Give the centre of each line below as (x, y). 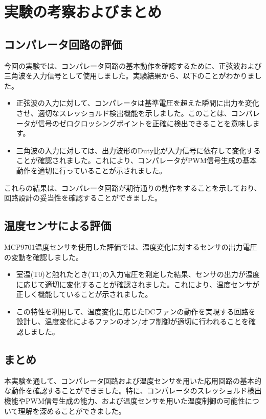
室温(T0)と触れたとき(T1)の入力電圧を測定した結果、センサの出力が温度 (138, 274)
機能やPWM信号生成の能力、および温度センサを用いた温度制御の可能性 (125, 401)
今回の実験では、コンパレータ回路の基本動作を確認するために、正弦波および (133, 65)
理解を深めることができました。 (72, 411)
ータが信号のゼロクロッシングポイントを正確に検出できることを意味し (134, 123)
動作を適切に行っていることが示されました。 (91, 170)
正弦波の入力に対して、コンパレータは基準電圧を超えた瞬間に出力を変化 (138, 103)
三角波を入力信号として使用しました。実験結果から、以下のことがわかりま (129, 76)
